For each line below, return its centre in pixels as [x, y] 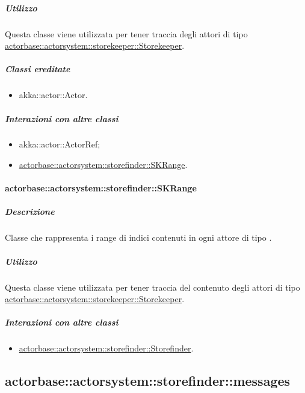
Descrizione [30, 212]
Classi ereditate [38, 69]
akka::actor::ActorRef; [60, 144]
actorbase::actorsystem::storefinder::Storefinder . [106, 348]
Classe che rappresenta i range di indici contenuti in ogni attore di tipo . [138, 237]
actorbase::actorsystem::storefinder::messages [148, 381]
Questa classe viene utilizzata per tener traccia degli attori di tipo [126, 33]
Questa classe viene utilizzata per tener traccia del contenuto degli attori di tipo [152, 287]
